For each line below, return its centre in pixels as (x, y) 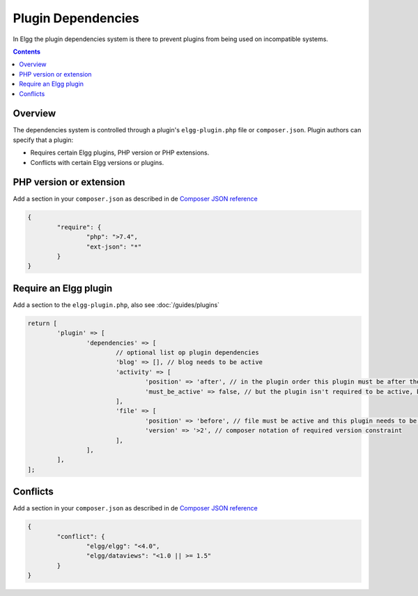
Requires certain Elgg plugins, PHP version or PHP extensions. (120, 152)
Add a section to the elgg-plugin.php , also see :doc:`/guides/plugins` (116, 305)
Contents (27, 52)
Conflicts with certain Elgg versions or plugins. (97, 162)
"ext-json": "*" (114, 246)
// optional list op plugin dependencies (187, 353)
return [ (42, 323)
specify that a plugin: (43, 140)
